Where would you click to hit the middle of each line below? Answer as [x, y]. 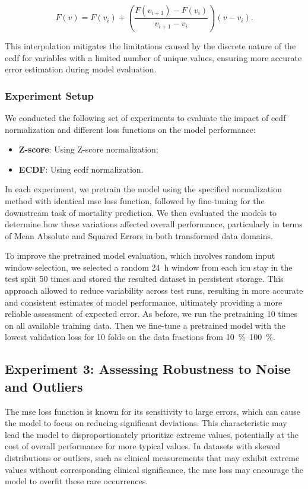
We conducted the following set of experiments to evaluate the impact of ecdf [145, 117]
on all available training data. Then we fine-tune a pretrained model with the [145, 325]
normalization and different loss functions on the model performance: [130, 129]
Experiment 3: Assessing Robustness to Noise [148, 369]
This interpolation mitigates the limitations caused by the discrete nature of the [150, 45]
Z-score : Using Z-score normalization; [88, 149]
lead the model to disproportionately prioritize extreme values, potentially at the [152, 434]
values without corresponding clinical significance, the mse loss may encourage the [154, 469]
